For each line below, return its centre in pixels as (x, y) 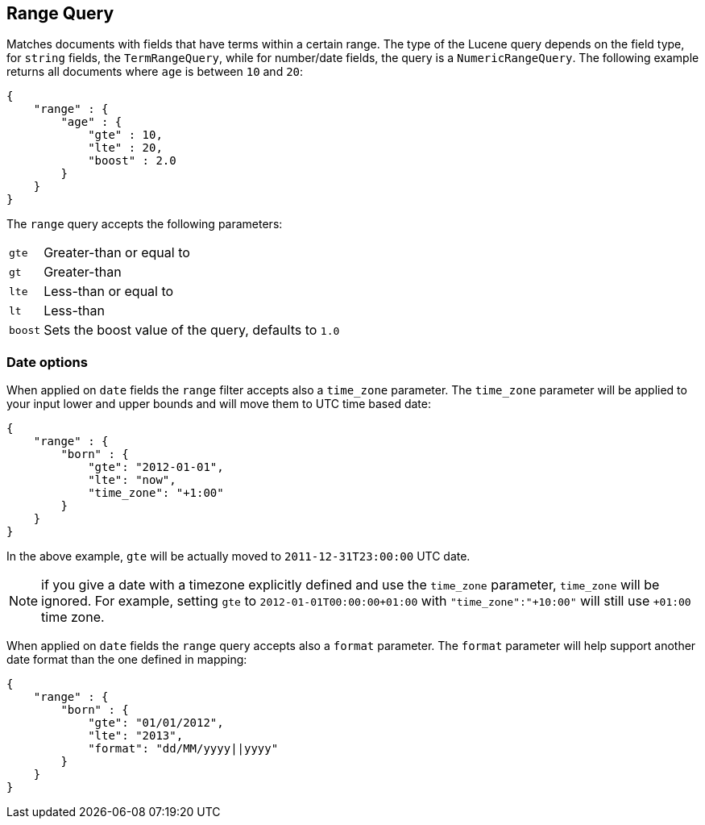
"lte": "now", (132, 480)
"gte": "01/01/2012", (156, 723)
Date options (47, 362)
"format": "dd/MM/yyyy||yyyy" (183, 749)
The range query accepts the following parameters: (145, 224)
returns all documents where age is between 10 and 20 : (155, 72)
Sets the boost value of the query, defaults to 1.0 (192, 330)
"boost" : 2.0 (132, 161)
